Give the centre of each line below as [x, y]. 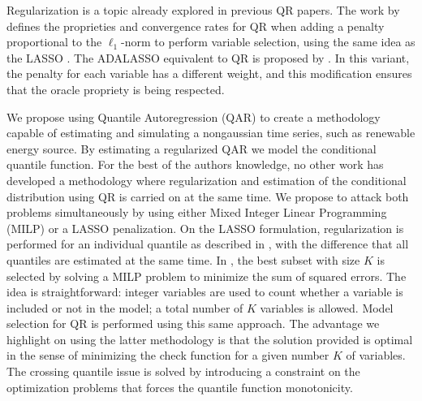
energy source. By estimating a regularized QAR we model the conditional [192, 148]
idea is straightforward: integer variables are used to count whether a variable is [205, 292]
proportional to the [54, 42]
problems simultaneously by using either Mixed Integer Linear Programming [197, 212]
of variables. [376, 355]
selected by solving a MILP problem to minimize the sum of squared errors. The [207, 276]
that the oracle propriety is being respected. [116, 89]
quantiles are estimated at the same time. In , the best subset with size [183, 259]
